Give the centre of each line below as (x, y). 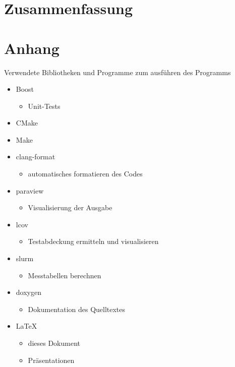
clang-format (36, 157)
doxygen (28, 292)
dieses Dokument (54, 343)
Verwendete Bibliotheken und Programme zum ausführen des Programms (117, 72)
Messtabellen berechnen (65, 275)
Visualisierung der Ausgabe (70, 207)
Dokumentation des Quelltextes (77, 309)
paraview (30, 190)
